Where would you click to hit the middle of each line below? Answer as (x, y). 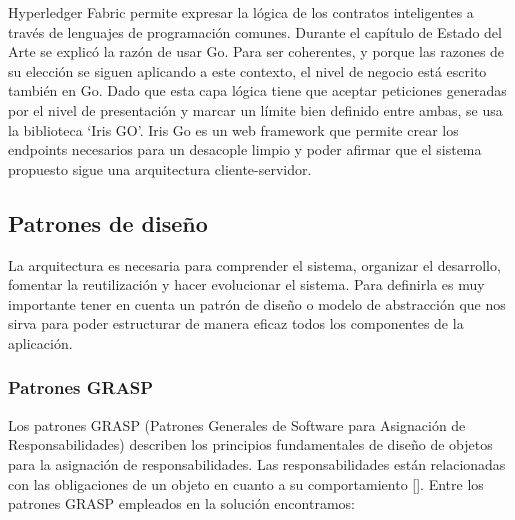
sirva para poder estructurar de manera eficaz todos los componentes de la (236, 323)
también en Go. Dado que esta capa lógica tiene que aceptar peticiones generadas (257, 90)
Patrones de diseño (108, 222)
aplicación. (40, 342)
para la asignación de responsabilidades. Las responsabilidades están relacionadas (257, 463)
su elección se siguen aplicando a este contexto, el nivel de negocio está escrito (247, 70)
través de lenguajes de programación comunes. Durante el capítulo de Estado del (255, 31)
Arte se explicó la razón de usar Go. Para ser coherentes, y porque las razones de (256, 51)
